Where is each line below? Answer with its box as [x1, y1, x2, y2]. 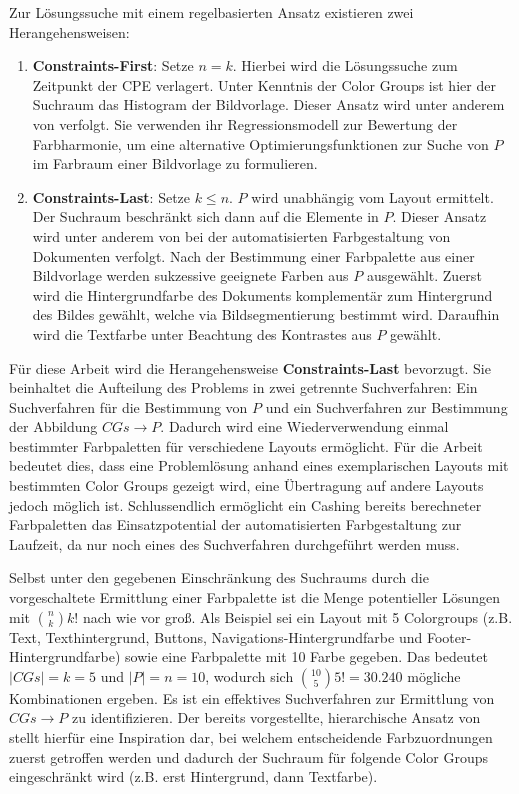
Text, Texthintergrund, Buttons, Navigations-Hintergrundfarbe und [9, 626, 423, 647]
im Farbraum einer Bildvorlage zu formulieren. [32, 153, 318, 174]
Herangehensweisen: [9, 21, 130, 42]
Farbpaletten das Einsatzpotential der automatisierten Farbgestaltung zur [9, 514, 462, 535]
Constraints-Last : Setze [32, 186, 191, 207]
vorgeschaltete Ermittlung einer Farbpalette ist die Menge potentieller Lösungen [9, 587, 501, 608]
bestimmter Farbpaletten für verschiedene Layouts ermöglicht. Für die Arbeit [9, 435, 483, 456]
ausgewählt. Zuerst [366, 265, 482, 286]
